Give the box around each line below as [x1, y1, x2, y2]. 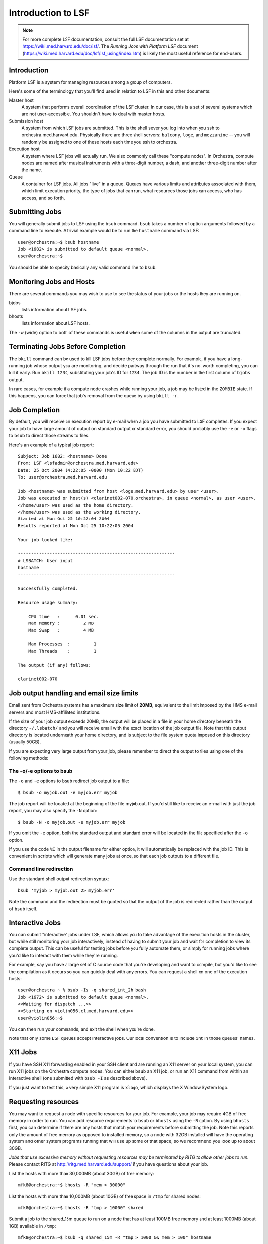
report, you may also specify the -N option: [9, 808, 98, 814]
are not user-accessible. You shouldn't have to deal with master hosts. [21, 111, 166, 117]
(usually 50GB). [9, 739, 41, 745]
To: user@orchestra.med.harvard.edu [18, 474, 107, 480]
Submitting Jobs [9, 207, 62, 216]
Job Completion [9, 406, 60, 414]
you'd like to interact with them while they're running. [9, 952, 118, 958]
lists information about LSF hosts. [21, 320, 90, 326]
